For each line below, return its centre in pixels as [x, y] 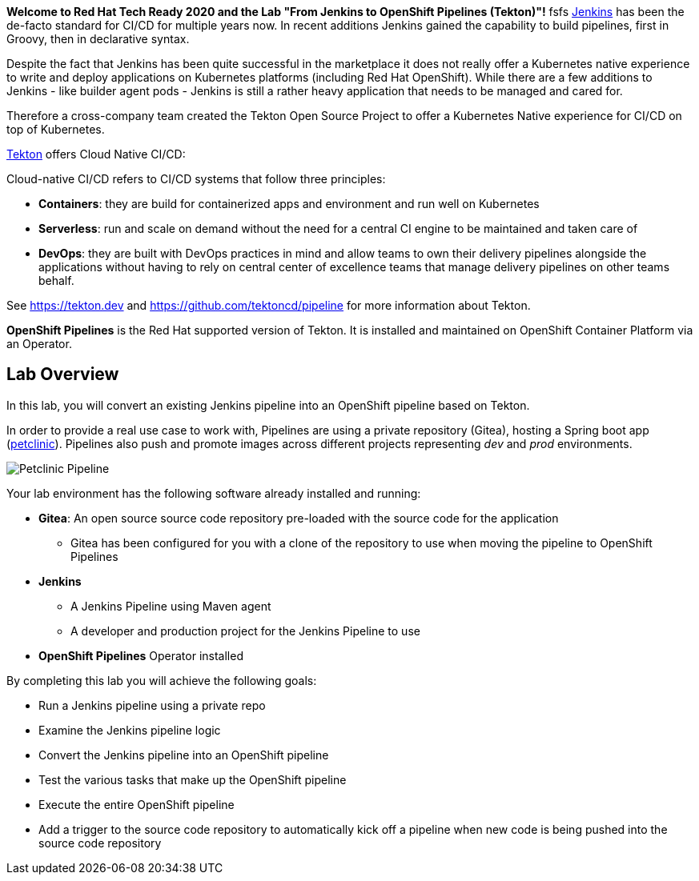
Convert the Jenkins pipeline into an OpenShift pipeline [184, 755]
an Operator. [39, 344]
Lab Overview [63, 374]
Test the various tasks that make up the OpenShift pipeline [193, 779]
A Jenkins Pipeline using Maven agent [171, 606]
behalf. [56, 280]
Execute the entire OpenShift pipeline [137, 804]
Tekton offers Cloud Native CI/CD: [96, 154]
